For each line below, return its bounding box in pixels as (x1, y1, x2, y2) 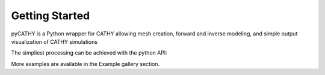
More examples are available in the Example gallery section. (11, 60, 159, 67)
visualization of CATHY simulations (11, 38, 98, 45)
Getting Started (11, 9, 90, 22)
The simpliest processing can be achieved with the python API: (11, 49, 168, 56)
